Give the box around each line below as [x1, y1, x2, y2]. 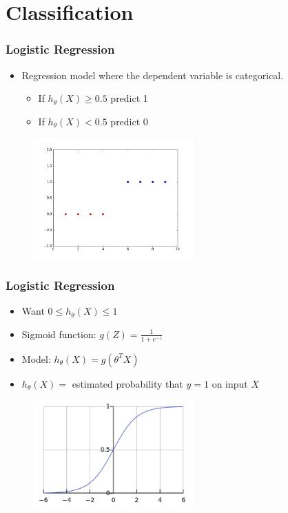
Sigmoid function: [21, 326, 96, 341]
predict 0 [110, 114, 148, 128]
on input [212, 376, 248, 390]
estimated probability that [72, 376, 183, 390]
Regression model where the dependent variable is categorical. [21, 67, 284, 82]
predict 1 [110, 91, 148, 105]
